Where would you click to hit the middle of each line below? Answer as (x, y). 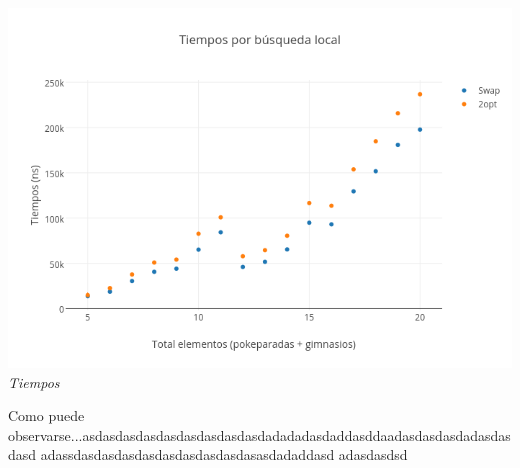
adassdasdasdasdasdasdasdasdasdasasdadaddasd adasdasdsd (224, 454)
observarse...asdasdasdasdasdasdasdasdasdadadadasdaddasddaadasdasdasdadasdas (259, 434)
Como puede (46, 415)
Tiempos (34, 381)
